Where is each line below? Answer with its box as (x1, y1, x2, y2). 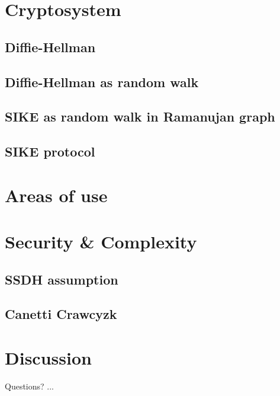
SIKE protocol (5, 142, 95, 161)
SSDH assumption (5, 270, 118, 288)
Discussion (5, 346, 92, 369)
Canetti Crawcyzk (5, 305, 117, 323)
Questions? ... (5, 379, 54, 392)
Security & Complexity (5, 229, 197, 254)
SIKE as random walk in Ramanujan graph (5, 107, 275, 126)
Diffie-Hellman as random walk (5, 72, 199, 91)
